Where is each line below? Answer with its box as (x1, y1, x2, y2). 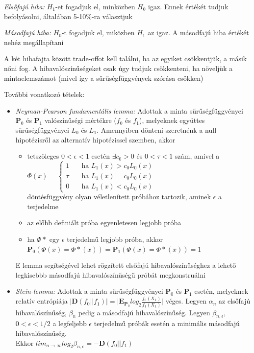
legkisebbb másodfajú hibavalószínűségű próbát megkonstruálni (15, 269, 205, 280)
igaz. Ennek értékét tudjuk (148, 1, 229, 11)
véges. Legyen (165, 296, 207, 306)
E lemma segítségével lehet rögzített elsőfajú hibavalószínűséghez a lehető (15, 260, 236, 270)
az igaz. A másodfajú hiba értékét (148, 27, 249, 38)
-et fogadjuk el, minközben (55, 1, 135, 11)
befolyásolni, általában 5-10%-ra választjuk (4, 11, 132, 21)
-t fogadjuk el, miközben (61, 27, 135, 38)
